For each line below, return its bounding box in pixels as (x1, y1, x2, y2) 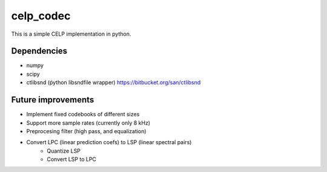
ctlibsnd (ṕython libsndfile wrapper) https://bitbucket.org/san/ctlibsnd (26, 79, 201, 86)
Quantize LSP (47, 147, 81, 154)
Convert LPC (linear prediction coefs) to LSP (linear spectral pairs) (26, 139, 192, 146)
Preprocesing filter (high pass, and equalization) (26, 127, 147, 134)
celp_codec (11, 9, 71, 22)
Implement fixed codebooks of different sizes (26, 111, 140, 118)
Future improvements (11, 94, 94, 105)
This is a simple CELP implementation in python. (11, 30, 131, 38)
